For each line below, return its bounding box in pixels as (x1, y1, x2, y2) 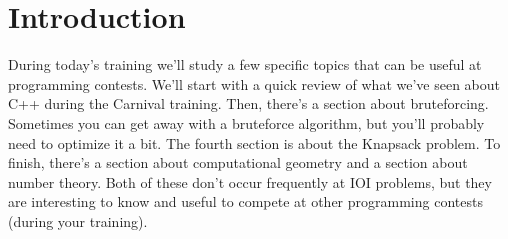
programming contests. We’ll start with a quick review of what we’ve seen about (8, 73, 500, 94)
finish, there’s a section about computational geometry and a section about (8, 152, 468, 173)
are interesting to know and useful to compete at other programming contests (8, 191, 483, 212)
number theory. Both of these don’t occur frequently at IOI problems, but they (8, 171, 492, 192)
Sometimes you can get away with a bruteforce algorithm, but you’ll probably (8, 112, 485, 133)
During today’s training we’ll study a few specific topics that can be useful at (8, 54, 482, 75)
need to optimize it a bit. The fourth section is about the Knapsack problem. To (8, 132, 501, 153)
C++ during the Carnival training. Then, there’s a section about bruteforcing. (8, 93, 489, 114)
